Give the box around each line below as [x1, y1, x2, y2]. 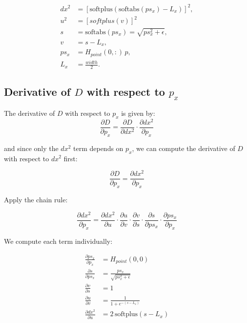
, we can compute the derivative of [132, 143, 235, 153]
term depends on [73, 143, 123, 153]
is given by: [121, 108, 155, 118]
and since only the [4, 143, 59, 153]
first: [63, 153, 78, 163]
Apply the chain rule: [4, 194, 68, 205]
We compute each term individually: [4, 236, 113, 246]
